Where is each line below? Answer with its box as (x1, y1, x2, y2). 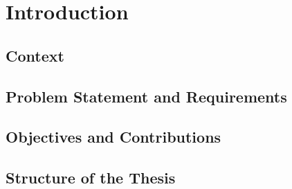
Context (6, 44, 64, 66)
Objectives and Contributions (6, 126, 221, 147)
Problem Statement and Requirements (6, 85, 287, 107)
